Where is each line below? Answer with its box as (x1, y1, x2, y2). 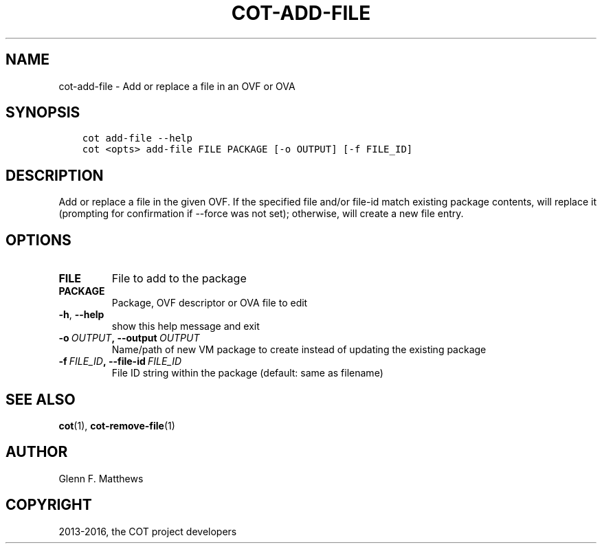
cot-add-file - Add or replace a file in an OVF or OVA (58, 80, 296, 92)
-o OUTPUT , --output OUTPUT (58, 332, 200, 344)
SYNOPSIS (5, 104, 80, 122)
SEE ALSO (5, 390, 76, 408)
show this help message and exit (111, 320, 260, 333)
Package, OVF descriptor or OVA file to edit (111, 297, 308, 309)
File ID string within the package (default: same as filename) (111, 367, 383, 379)
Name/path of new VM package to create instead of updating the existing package (111, 344, 487, 356)
